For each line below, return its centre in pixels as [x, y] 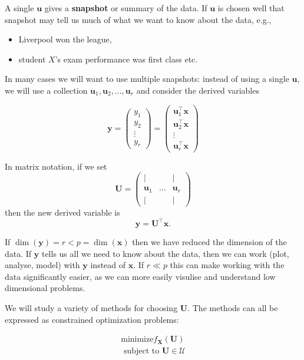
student [32, 59]
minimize [137, 340]
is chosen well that [251, 8]
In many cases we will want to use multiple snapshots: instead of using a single [147, 79]
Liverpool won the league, [65, 39]
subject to [141, 351]
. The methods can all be [233, 308]
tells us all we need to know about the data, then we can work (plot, [165, 253]
